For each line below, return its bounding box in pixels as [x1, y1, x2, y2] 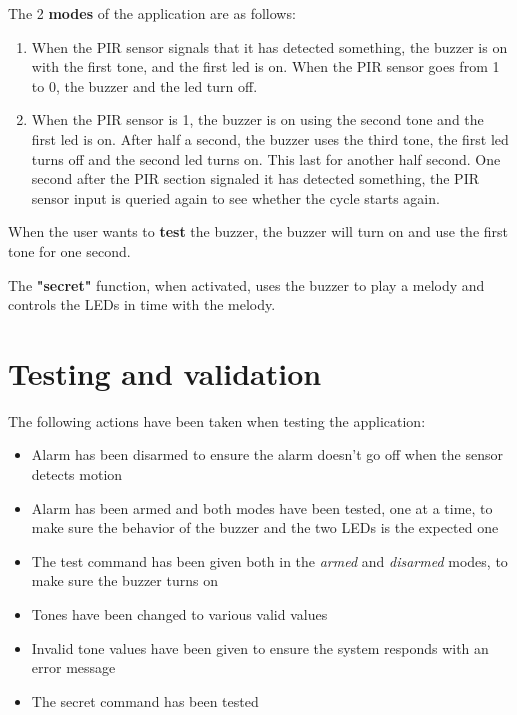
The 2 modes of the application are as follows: [8, 3, 296, 23]
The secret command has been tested [31, 690, 259, 711]
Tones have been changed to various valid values [31, 604, 328, 624]
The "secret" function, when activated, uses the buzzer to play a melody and [8, 274, 485, 295]
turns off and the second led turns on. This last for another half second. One [31, 148, 501, 169]
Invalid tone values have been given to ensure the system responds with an [31, 637, 489, 658]
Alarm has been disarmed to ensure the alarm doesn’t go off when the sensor [31, 444, 503, 465]
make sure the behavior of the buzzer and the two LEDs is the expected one [31, 517, 499, 538]
